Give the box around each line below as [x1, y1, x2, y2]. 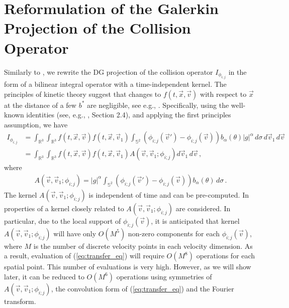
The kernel [4, 189, 37, 200]
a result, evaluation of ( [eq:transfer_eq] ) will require [4, 250, 164, 261]
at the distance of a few [4, 99, 76, 110]
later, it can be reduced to [4, 271, 84, 281]
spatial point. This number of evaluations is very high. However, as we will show [4, 261, 251, 272]
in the [228, 66, 247, 77]
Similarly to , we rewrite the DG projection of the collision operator [4, 66, 213, 77]
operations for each [196, 250, 255, 261]
